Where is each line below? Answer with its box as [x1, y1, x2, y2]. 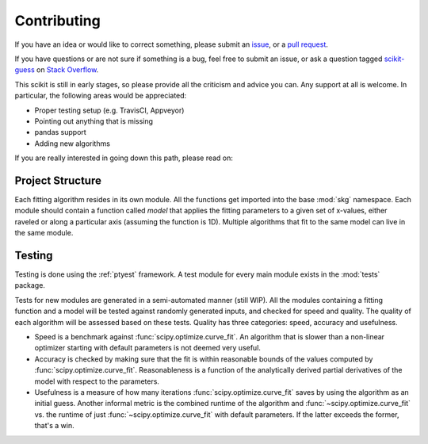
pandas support [34, 128, 86, 137]
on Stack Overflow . [36, 65, 99, 75]
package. [14, 281, 45, 290]
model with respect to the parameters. [34, 377, 160, 386]
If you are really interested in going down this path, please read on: [14, 153, 234, 163]
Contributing [14, 12, 101, 29]
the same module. [14, 228, 74, 238]
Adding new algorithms [34, 139, 111, 148]
